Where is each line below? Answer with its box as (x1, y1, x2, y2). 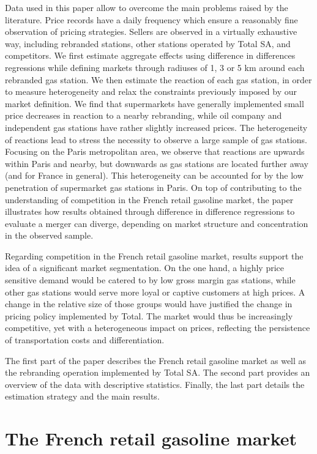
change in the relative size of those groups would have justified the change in (5, 297, 293, 310)
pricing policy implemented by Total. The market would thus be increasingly (5, 309, 293, 322)
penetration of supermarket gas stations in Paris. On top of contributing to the (5, 180, 302, 193)
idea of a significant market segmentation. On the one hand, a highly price (5, 261, 285, 274)
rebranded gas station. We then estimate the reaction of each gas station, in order (5, 73, 312, 86)
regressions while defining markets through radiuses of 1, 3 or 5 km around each (5, 61, 305, 73)
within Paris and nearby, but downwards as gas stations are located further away (5, 157, 308, 169)
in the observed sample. (5, 229, 94, 242)
